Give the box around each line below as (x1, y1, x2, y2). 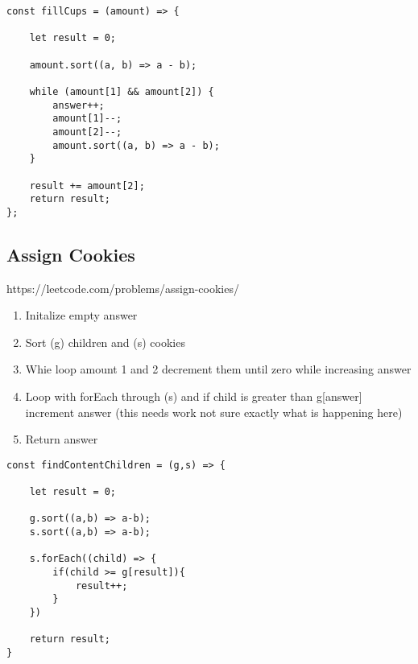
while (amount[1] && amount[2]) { (29, 85, 214, 97)
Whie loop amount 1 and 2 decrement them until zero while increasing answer (25, 361, 412, 377)
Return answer (25, 431, 98, 447)
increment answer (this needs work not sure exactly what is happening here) (25, 403, 403, 420)
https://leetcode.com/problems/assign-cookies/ (6, 279, 239, 296)
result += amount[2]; (29, 179, 145, 192)
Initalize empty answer (25, 307, 138, 324)
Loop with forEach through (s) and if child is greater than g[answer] (25, 388, 362, 405)
